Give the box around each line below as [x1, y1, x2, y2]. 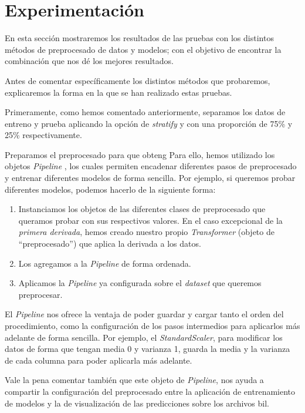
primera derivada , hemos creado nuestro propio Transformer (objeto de [18, 226, 274, 238]
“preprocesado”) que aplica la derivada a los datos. [18, 237, 201, 250]
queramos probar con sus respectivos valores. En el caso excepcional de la [18, 214, 283, 226]
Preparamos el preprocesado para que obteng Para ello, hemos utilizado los [5, 148, 275, 160]
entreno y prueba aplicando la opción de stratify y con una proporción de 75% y [5, 117, 293, 129]
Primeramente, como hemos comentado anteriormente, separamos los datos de [5, 106, 286, 118]
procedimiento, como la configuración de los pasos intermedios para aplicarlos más [5, 320, 300, 331]
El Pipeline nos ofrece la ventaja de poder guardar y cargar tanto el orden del [5, 308, 284, 320]
